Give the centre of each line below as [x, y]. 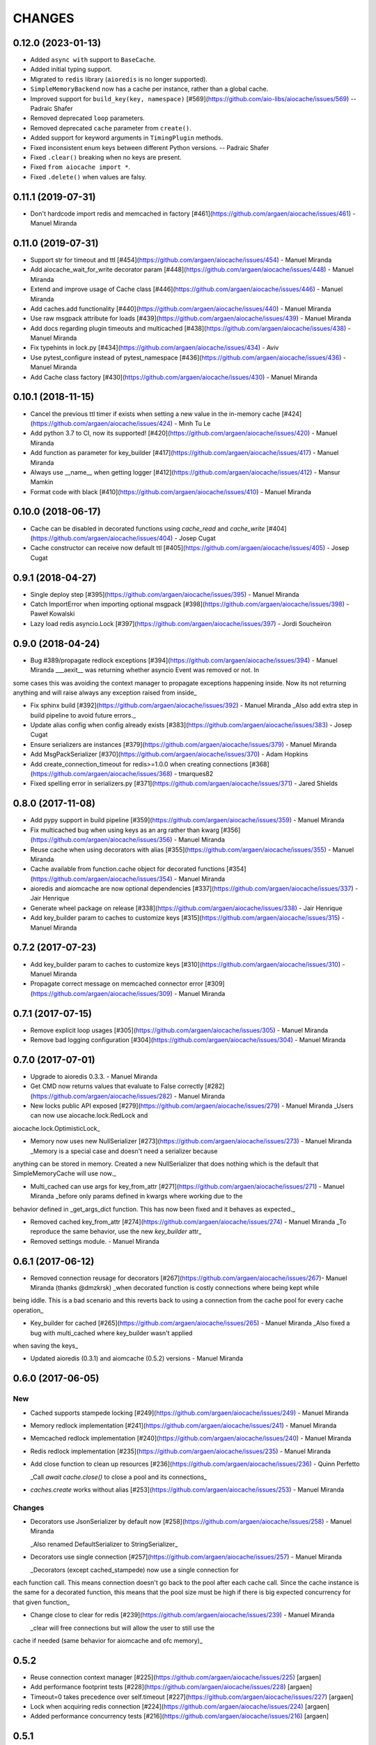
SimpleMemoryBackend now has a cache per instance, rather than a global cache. [149, 89]
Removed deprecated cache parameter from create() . [111, 128]
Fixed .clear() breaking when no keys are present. [106, 157]
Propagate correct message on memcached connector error [117, 983]
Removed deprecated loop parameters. [88, 118]
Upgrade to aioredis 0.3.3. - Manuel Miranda [94, 1076]
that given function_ [41, 1602]
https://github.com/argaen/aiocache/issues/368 [101, 774]
